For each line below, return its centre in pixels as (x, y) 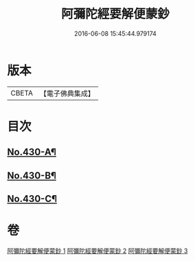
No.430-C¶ (32, 199)
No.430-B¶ (32, 175)
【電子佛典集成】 (67, 93)
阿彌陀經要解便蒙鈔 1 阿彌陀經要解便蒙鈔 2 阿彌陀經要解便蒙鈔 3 (97, 251)
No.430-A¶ (32, 152)
